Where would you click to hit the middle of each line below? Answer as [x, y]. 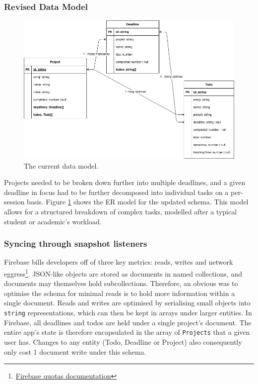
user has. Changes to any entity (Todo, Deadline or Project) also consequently [123, 341]
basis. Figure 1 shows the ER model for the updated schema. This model [138, 202]
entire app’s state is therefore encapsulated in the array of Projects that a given [127, 332]
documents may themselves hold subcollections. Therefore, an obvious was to [121, 283]
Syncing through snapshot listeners [76, 243]
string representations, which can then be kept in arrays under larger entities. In [128, 312]
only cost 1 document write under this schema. [75, 351]
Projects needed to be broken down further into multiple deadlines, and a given [125, 182]
